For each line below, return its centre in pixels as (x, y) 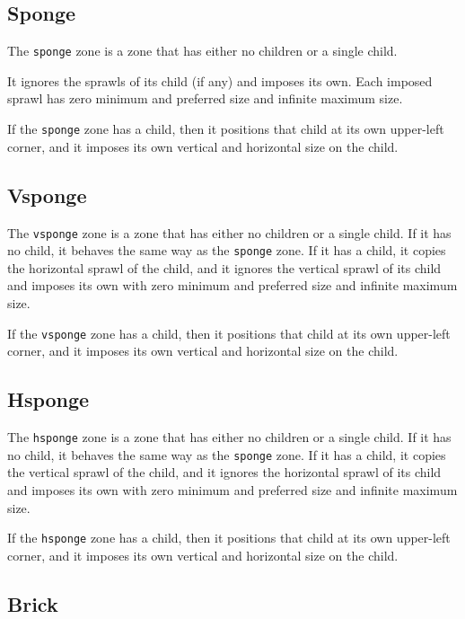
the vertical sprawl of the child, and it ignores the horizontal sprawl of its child (224, 472)
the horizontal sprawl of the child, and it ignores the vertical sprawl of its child (224, 267)
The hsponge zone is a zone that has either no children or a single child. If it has (229, 437)
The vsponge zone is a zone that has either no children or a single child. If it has (229, 232)
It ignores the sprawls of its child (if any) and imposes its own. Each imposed (220, 80)
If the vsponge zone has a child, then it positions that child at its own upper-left (229, 333)
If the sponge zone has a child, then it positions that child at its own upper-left (226, 129)
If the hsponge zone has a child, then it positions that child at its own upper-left (229, 538)
